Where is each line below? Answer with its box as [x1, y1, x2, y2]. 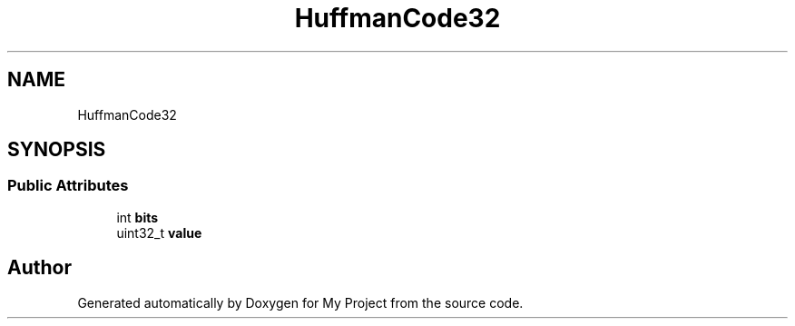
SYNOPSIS [7, 138, 106, 162]
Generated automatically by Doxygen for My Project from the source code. [77, 294, 524, 311]
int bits [116, 209, 159, 225]
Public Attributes [7, 176, 129, 195]
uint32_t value [116, 224, 202, 241]
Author [7, 256, 72, 280]
